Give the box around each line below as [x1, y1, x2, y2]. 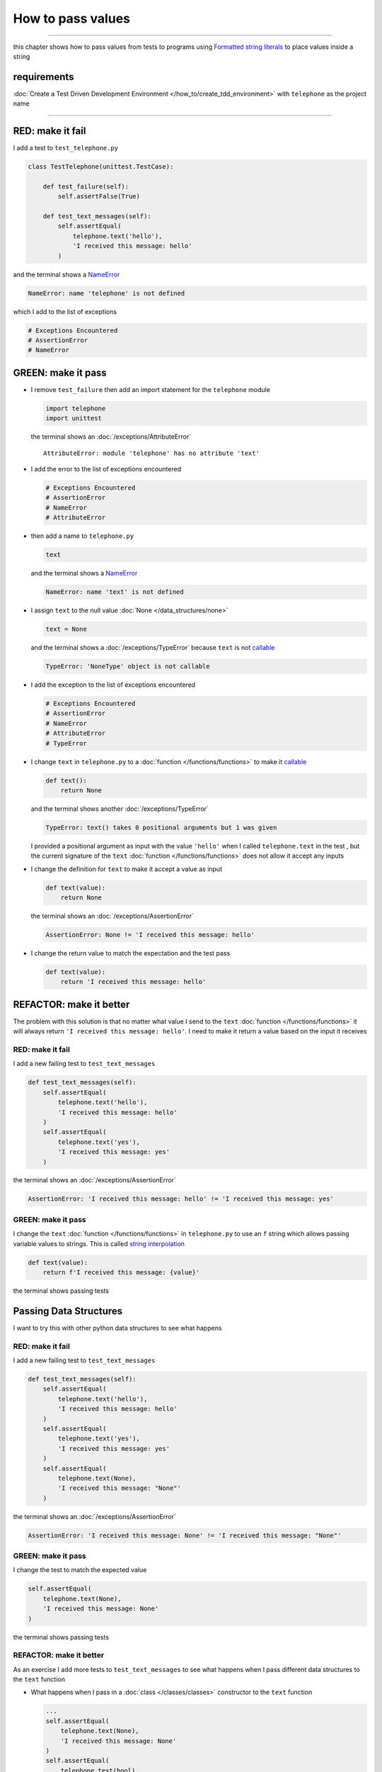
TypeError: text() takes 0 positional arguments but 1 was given [45, 823, 277, 831]
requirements [13, 71, 74, 83]
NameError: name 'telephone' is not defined [28, 289, 185, 297]
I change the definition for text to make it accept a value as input [30, 865, 223, 873]
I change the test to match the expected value [13, 1566, 147, 1574]
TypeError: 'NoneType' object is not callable [45, 663, 210, 671]
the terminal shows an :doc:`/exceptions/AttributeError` [30, 432, 191, 441]
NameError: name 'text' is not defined [45, 588, 184, 596]
